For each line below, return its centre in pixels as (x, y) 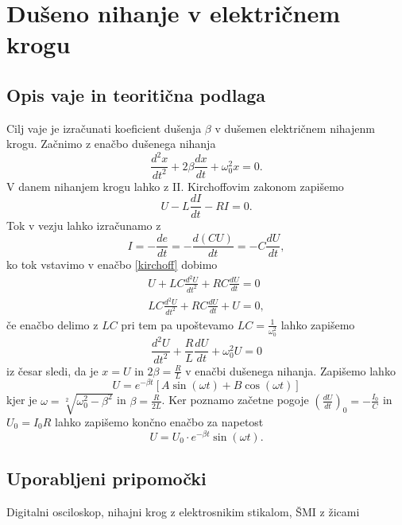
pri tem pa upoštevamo (178, 324)
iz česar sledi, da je (52, 370)
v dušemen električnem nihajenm (295, 128)
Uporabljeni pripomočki (106, 478)
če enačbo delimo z (52, 324)
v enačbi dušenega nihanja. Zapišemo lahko (290, 370)
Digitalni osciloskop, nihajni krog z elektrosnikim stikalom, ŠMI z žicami (183, 511)
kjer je (22, 400)
